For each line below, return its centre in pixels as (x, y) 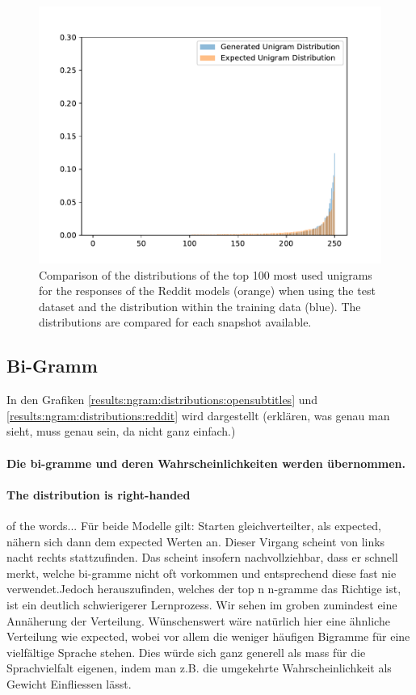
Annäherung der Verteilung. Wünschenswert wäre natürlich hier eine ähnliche (198, 620)
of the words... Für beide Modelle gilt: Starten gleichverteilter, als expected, (194, 525)
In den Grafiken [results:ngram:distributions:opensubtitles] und (162, 400)
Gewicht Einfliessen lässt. (69, 683)
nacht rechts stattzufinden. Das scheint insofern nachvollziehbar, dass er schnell (202, 557)
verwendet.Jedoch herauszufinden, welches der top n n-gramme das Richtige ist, (204, 589)
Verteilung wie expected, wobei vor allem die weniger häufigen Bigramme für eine (208, 636)
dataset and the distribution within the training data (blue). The (200, 306)
